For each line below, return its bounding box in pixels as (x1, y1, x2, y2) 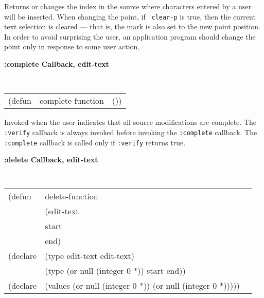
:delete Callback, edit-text (4, 154, 98, 165)
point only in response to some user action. (4, 41, 140, 52)
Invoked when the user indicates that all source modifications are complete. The (4, 117, 256, 127)
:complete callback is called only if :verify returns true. (4, 137, 186, 147)
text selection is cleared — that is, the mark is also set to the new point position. (4, 21, 260, 32)
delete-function (45, 190, 98, 202)
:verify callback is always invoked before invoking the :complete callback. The (4, 126, 257, 137)
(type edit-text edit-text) (45, 250, 134, 262)
